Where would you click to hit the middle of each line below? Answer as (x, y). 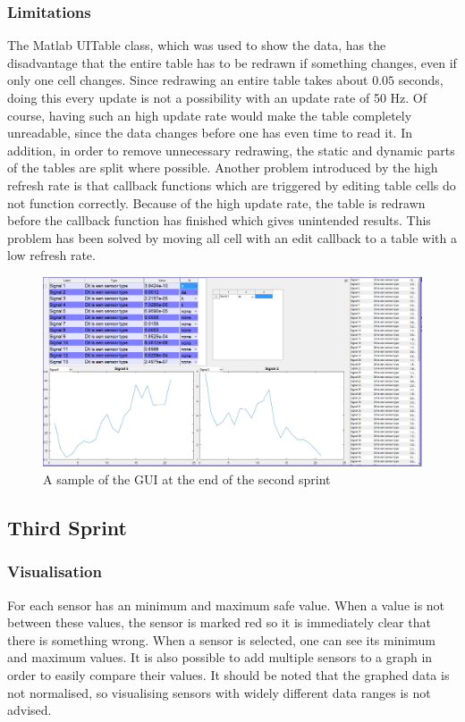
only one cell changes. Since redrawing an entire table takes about (188, 80)
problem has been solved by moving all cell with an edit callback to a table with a (232, 237)
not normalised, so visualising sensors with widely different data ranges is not (219, 692)
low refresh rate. (51, 255)
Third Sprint (67, 527)
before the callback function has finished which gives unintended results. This (219, 220)
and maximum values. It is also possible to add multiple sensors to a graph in (220, 657)
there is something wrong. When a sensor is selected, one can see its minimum (221, 639)
